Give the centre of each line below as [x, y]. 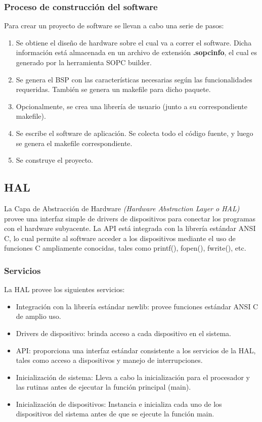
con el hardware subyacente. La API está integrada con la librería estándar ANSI [130, 228]
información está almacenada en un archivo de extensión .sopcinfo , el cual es [137, 52]
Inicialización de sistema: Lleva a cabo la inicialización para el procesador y [133, 377]
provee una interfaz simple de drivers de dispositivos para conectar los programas [130, 218]
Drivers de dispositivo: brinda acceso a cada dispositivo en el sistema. [123, 333]
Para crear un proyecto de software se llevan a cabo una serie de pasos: [114, 26]
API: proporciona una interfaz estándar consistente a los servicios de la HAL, [136, 350]
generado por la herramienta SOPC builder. [84, 62]
